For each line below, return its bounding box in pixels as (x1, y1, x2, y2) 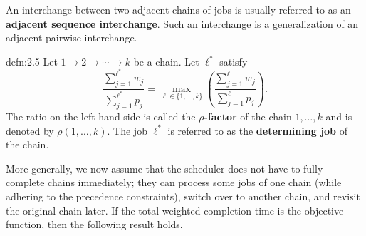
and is (325, 108, 352, 123)
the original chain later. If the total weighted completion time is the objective (6, 202, 344, 217)
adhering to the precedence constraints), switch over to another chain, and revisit (6, 188, 360, 203)
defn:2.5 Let (6, 53, 58, 68)
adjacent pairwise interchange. (6, 30, 137, 45)
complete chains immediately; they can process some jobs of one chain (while (6, 175, 342, 190)
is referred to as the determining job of (167, 123, 347, 138)
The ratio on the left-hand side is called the (6, 108, 196, 123)
